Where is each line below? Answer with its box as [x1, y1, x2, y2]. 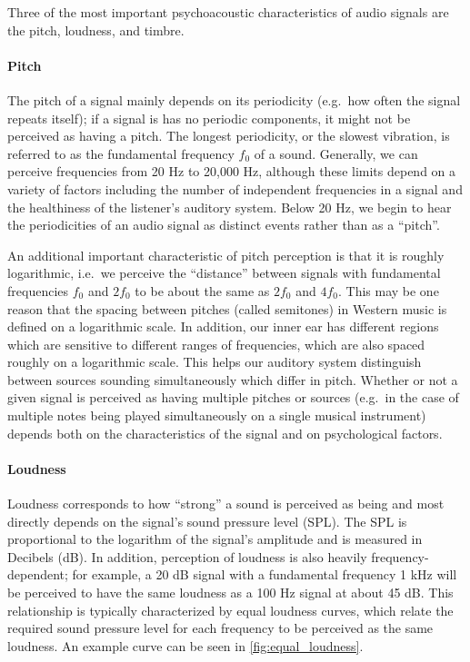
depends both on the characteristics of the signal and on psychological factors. [7, 423, 443, 442]
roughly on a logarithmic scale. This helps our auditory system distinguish [7, 352, 422, 371]
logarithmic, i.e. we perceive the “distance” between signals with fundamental [7, 263, 441, 282]
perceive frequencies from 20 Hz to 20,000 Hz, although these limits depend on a [7, 162, 456, 181]
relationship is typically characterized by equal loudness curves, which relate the [7, 600, 454, 619]
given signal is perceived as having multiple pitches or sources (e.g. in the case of [7, 388, 459, 407]
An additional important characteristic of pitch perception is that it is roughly [7, 245, 445, 264]
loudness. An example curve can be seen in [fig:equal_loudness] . [7, 636, 364, 655]
